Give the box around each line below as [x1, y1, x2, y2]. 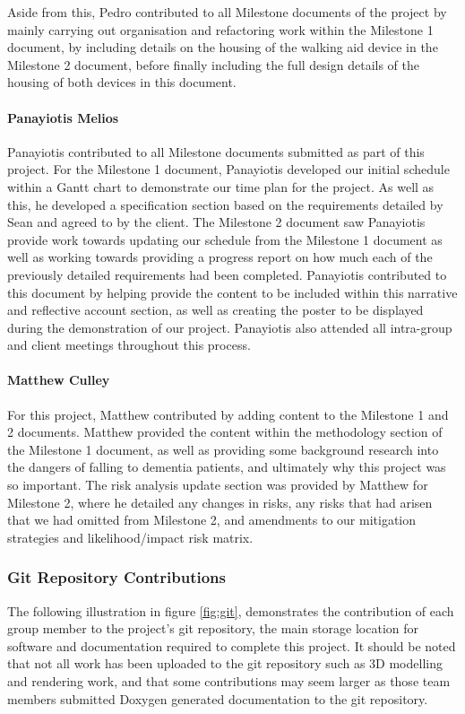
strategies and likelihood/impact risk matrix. [7, 527, 254, 546]
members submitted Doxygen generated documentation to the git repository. [7, 689, 428, 708]
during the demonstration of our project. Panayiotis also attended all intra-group [7, 318, 452, 336]
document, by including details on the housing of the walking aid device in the [7, 38, 438, 57]
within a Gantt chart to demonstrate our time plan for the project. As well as [7, 177, 435, 196]
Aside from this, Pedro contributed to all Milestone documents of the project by [7, 3, 447, 21]
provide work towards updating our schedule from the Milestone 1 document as [7, 230, 443, 248]
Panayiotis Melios [7, 108, 119, 126]
